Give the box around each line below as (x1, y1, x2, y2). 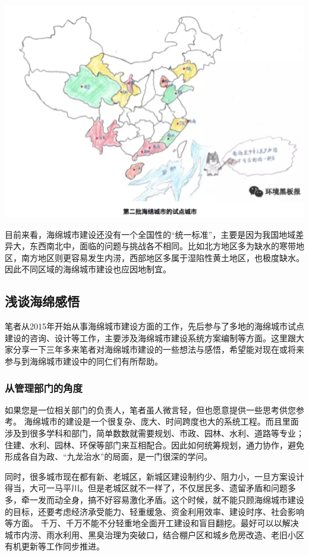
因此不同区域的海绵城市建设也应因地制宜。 (5, 263, 171, 275)
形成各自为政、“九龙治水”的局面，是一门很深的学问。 (5, 450, 213, 463)
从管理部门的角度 (5, 380, 83, 395)
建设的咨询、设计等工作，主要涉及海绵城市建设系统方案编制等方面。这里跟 (5, 331, 296, 344)
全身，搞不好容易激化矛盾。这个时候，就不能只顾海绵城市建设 (62, 493, 304, 505)
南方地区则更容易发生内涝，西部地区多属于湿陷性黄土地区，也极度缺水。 (21, 251, 304, 263)
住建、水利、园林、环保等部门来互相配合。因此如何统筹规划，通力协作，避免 (5, 438, 304, 451)
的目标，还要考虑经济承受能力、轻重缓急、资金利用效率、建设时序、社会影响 (5, 505, 304, 517)
